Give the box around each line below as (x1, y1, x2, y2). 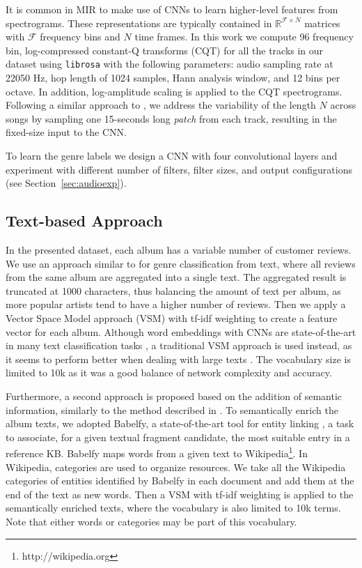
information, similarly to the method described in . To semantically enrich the (6, 402, 338, 417)
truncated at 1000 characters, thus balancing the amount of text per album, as (6, 283, 341, 298)
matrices (304, 15, 340, 30)
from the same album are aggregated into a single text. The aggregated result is (6, 270, 347, 284)
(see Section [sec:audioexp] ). (6, 176, 127, 190)
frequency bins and (40, 29, 120, 44)
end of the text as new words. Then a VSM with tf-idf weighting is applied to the (6, 486, 354, 501)
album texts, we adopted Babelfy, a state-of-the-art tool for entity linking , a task (6, 416, 354, 431)
